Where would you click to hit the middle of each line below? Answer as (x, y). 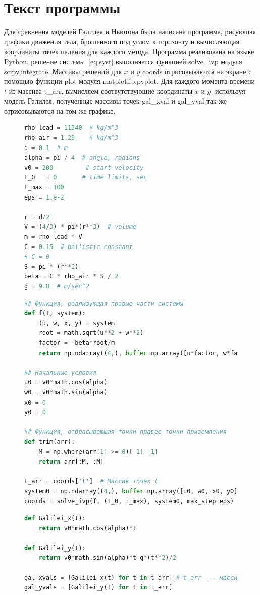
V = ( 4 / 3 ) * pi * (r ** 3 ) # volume (81, 227)
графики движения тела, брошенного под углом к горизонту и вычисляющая (122, 41)
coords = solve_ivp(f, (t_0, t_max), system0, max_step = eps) (129, 501)
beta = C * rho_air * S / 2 (71, 277)
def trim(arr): (50, 442)
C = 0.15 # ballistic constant (79, 247)
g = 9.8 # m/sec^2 (57, 286)
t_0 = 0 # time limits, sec (86, 178)
